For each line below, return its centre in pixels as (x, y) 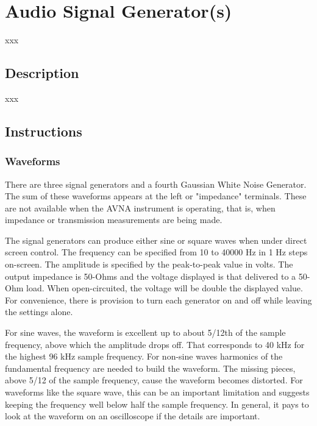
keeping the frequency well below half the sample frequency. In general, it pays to (157, 404)
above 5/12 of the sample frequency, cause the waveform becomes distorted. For (154, 380)
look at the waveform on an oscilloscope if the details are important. (133, 416)
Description (42, 73)
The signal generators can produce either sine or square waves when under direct (156, 240)
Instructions (44, 131)
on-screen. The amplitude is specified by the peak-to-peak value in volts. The (149, 264)
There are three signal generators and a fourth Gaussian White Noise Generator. (156, 184)
